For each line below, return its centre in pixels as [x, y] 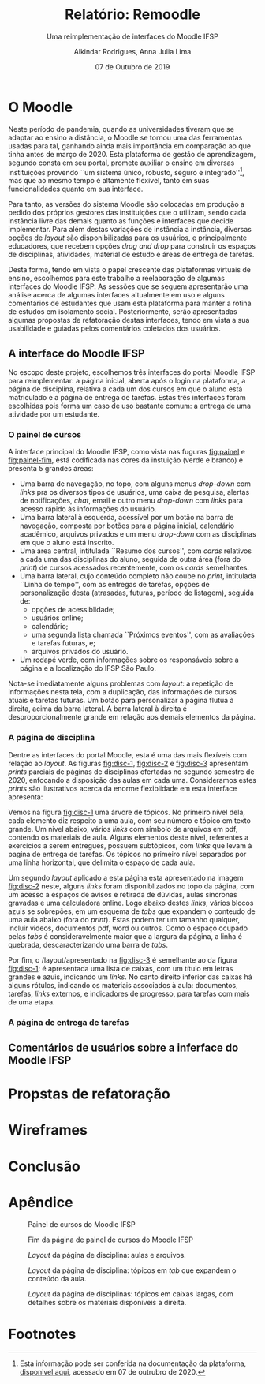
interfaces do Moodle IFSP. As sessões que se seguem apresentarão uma [128, 286]
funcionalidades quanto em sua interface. [76, 189]
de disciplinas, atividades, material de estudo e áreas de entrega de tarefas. [131, 255]
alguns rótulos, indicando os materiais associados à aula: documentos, [123, 985]
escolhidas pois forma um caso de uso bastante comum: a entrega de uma [129, 406]
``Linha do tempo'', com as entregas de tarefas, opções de [115, 585]
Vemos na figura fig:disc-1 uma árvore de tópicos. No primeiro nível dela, [127, 812]
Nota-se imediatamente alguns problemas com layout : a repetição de [121, 683]
